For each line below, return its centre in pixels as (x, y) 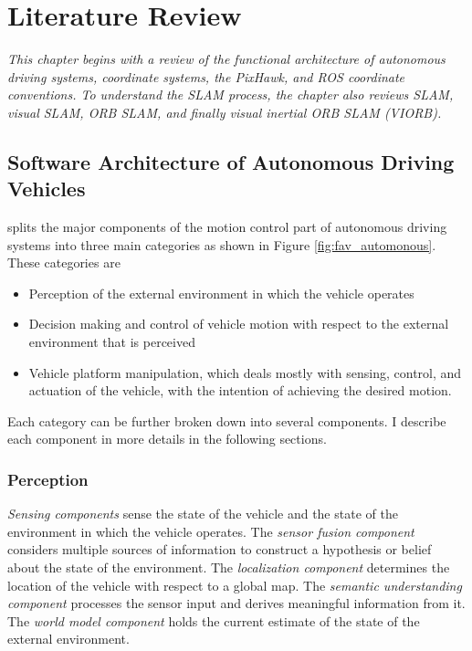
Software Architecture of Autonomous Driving (231, 161)
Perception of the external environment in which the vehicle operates (221, 293)
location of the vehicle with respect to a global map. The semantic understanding (235, 585)
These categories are (64, 262)
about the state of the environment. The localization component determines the (229, 567)
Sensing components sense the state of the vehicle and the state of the (203, 514)
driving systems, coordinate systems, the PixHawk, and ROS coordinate (206, 76)
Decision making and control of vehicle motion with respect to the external (239, 324)
